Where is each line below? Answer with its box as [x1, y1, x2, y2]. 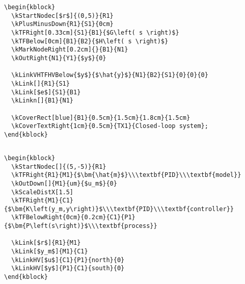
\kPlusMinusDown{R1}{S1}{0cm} [11, 20, 114, 28]
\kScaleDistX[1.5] [11, 188, 74, 196]
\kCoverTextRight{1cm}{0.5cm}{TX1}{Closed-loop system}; [11, 122, 208, 130]
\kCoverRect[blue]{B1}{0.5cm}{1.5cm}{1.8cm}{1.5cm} [11, 114, 190, 121]
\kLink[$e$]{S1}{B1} [11, 88, 81, 96]
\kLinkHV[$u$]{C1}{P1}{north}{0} [11, 256, 125, 264]
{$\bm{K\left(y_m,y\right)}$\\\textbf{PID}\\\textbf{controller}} [4, 205, 234, 213]
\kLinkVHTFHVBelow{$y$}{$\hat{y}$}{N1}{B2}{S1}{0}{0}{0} [11, 71, 208, 79]
